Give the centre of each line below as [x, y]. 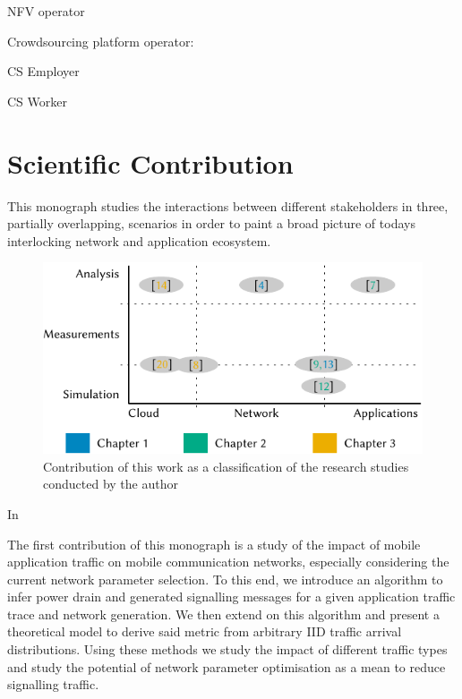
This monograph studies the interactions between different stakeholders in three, [228, 205]
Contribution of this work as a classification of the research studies [226, 466]
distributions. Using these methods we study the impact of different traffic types [227, 649]
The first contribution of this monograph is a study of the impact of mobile [214, 544]
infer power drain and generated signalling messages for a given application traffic [231, 597]
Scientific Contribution [150, 162]
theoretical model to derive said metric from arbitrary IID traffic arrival [205, 631]
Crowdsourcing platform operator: [101, 41]
